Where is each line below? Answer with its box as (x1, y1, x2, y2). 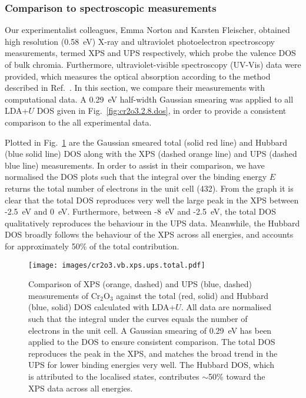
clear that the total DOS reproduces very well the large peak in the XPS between (5, 193, 299, 206)
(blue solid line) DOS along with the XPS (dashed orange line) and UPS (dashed (5, 147, 297, 160)
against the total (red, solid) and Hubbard (116, 289, 269, 301)
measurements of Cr (28, 289, 101, 301)
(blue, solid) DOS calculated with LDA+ (28, 301, 176, 313)
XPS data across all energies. (28, 381, 133, 394)
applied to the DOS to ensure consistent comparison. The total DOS (28, 335, 275, 348)
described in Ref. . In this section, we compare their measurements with (5, 81, 265, 94)
